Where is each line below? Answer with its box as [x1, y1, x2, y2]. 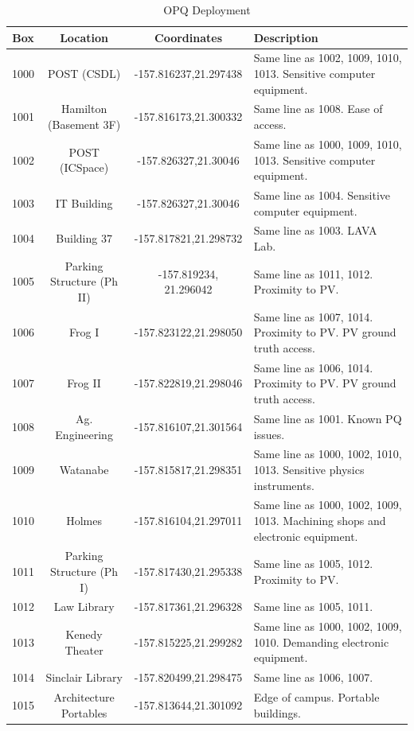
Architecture [53, 689, 115, 706]
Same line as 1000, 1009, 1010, [253, 135, 402, 152]
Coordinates [154, 29, 222, 45]
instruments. [253, 476, 314, 493]
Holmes [66, 511, 103, 528]
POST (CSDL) [48, 65, 121, 82]
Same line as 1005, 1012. [253, 555, 373, 572]
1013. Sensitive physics [253, 461, 365, 477]
